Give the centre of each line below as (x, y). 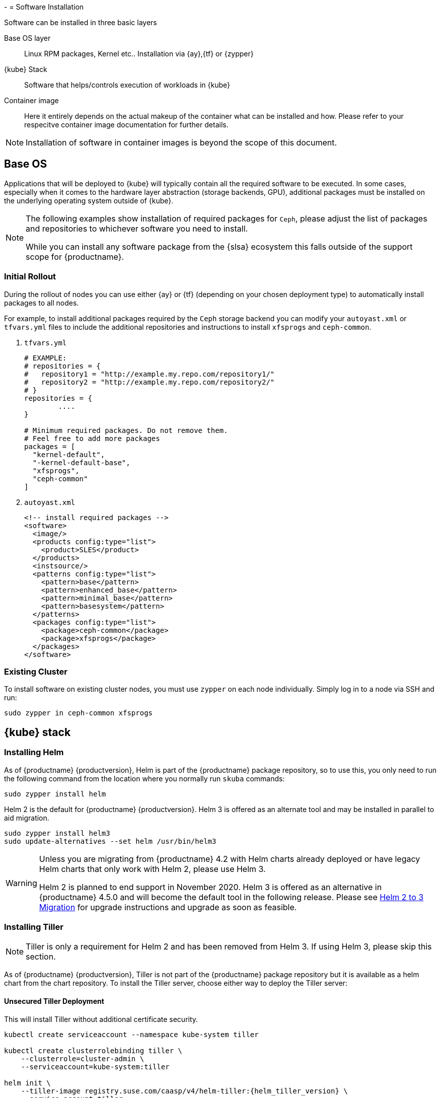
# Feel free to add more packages (92, 438)
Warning (21, 883)
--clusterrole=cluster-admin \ (83, 1058)
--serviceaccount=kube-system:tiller (95, 1067)
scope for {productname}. (75, 257)
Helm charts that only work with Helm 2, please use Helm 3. (152, 869)
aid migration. (27, 818)
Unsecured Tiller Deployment (54, 1001)
